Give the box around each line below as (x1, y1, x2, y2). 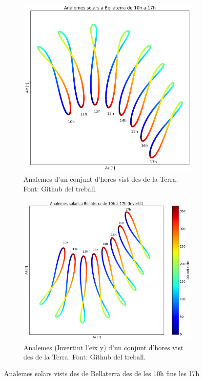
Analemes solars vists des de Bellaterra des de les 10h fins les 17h (4, 368, 200, 378)
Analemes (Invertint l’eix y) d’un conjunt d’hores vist (23, 342, 183, 352)
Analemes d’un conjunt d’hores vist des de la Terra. (23, 173, 178, 184)
